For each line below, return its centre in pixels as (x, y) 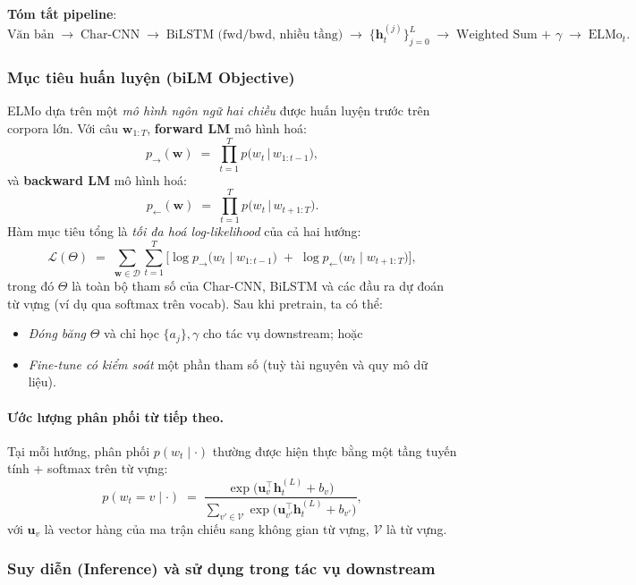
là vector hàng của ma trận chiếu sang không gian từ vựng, (207, 528)
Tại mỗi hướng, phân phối (79, 450)
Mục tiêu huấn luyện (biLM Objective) (151, 77)
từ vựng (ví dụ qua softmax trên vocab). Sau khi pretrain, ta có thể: (195, 303)
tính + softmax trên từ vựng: (88, 468)
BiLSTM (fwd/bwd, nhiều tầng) (254, 35)
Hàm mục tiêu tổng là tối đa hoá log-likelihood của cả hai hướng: (184, 231)
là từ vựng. (417, 528)
